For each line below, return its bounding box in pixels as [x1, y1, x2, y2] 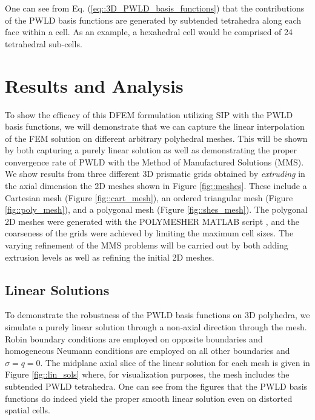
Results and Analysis [5, 73, 184, 98]
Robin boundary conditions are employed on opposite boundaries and [5, 332, 263, 345]
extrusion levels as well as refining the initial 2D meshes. [5, 250, 214, 263]
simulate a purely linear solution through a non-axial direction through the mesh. [5, 321, 307, 333]
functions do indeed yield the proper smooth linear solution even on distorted [5, 392, 293, 404]
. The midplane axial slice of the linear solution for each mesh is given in [40, 356, 310, 368]
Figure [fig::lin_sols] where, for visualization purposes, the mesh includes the [5, 368, 290, 381]
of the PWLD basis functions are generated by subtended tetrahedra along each [5, 13, 302, 26]
